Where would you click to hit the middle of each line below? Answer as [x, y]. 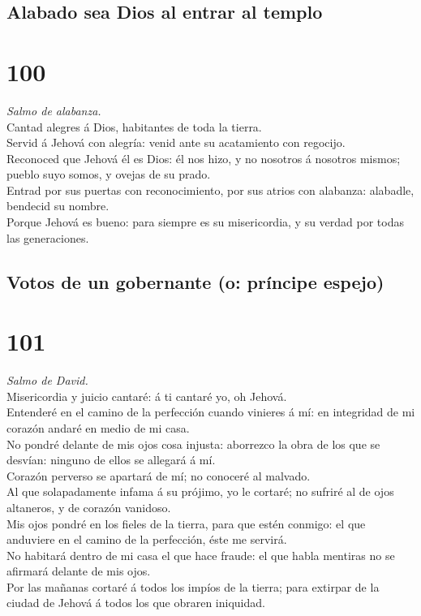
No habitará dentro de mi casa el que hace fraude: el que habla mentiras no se [201, 555]
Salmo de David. [47, 380]
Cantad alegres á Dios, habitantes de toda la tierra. [134, 126]
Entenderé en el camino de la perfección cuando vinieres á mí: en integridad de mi [211, 412]
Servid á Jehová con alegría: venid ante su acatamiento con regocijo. [176, 142]
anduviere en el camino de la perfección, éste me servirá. [147, 539]
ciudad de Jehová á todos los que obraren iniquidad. [136, 603]
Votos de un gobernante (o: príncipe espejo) [195, 281]
